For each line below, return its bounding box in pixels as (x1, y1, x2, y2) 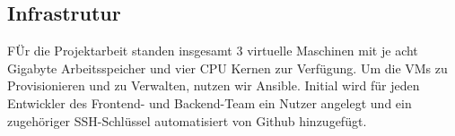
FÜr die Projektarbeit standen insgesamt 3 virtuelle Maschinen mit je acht (7, 41, 418, 60)
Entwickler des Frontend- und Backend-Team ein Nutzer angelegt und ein (7, 93, 412, 112)
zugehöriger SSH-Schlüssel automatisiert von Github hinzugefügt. (7, 111, 367, 130)
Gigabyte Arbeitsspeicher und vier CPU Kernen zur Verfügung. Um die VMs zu (7, 58, 448, 77)
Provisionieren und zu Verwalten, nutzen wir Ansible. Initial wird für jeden (7, 76, 420, 95)
